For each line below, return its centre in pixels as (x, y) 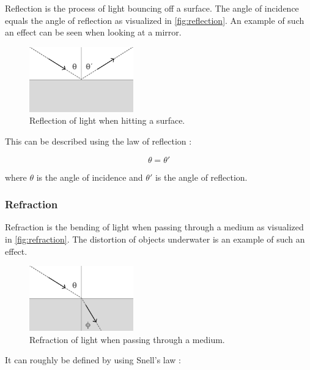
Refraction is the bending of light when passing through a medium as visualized (154, 227)
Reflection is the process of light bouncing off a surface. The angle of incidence (152, 8)
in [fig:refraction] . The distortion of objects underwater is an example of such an (155, 239)
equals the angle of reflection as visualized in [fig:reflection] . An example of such (155, 20)
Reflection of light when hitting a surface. (107, 120)
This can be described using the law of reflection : (98, 141)
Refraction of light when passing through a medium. (127, 339)
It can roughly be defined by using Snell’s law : (93, 360)
